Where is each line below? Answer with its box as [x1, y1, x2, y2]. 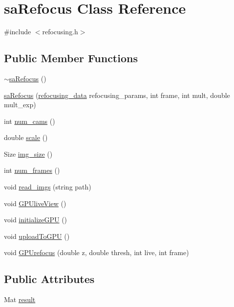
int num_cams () [4, 116, 55, 126]
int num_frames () [4, 165, 60, 175]
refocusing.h [42, 26, 78, 37]
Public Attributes [4, 271, 95, 286]
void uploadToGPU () [4, 231, 70, 241]
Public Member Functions [4, 50, 138, 66]
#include [4, 26, 31, 37]
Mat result [4, 294, 36, 305]
